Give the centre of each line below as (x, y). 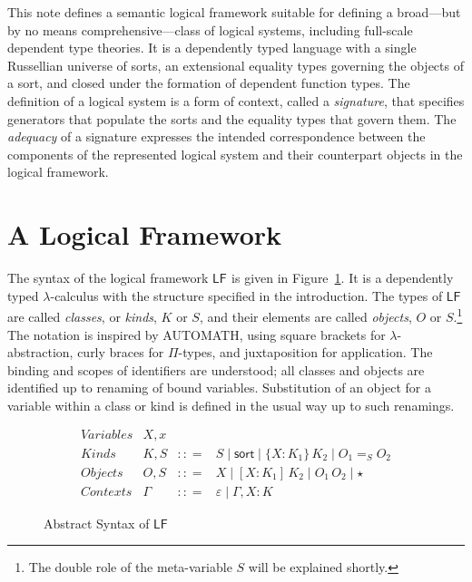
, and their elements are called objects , (305, 316)
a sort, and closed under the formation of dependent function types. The (209, 83)
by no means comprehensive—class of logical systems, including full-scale (210, 29)
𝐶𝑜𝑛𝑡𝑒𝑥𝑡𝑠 (106, 492)
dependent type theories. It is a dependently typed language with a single (212, 48)
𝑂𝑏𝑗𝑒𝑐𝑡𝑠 (102, 473)
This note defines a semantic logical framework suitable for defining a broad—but (234, 12)
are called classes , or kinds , (82, 316)
